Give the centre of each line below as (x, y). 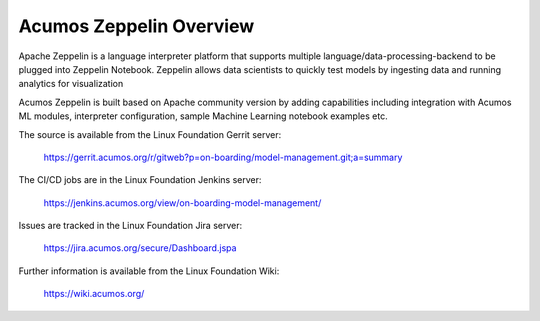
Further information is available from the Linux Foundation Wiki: (149, 271)
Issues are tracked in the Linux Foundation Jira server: (130, 226)
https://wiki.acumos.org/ (94, 294)
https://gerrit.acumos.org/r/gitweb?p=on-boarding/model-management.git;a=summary (223, 157)
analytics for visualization (71, 84)
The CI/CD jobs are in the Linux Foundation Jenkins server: (140, 180)
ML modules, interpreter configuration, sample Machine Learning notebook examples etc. (203, 116)
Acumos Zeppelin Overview (136, 26)
